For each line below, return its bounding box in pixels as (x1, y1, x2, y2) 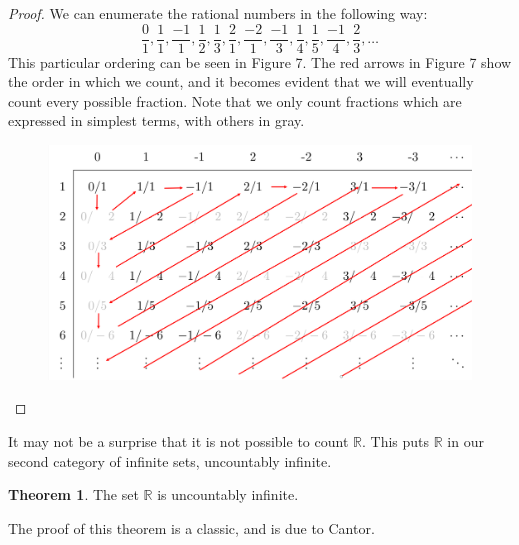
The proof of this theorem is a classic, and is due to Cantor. (8, 517, 375, 538)
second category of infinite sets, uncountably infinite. (8, 450, 332, 471)
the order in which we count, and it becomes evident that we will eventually (8, 71, 474, 92)
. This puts (361, 430, 430, 451)
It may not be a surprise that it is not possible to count (8, 430, 349, 451)
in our (447, 430, 484, 451)
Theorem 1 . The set (8, 484, 139, 505)
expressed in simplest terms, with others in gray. (8, 110, 305, 131)
